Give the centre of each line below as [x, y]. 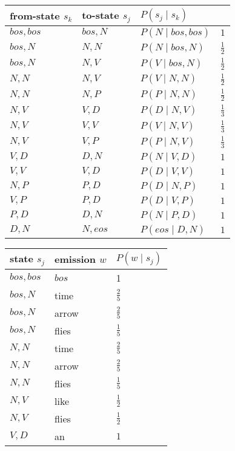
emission [75, 259]
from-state [35, 15]
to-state [101, 15]
